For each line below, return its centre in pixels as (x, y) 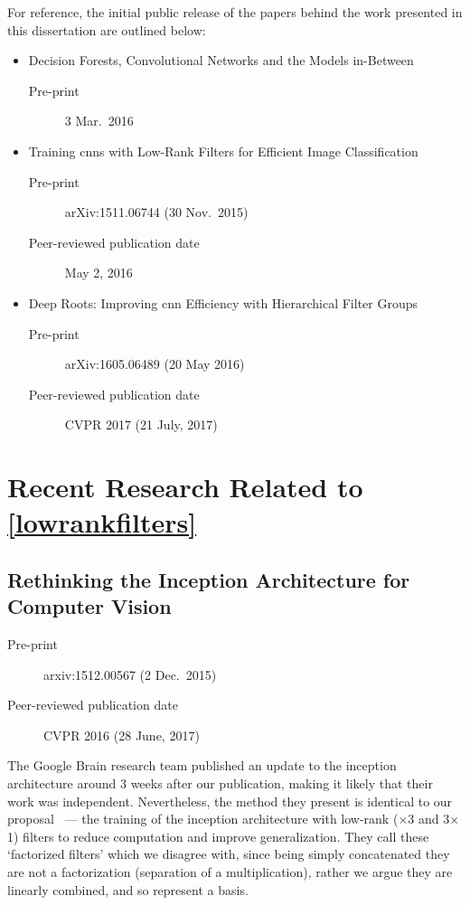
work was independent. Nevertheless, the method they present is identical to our (230, 801)
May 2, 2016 (99, 273)
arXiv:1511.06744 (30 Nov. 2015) (156, 212)
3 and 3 (429, 819)
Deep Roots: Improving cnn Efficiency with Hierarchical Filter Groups (223, 302)
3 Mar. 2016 (99, 121)
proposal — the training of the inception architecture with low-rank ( (203, 819)
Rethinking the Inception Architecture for (209, 579)
